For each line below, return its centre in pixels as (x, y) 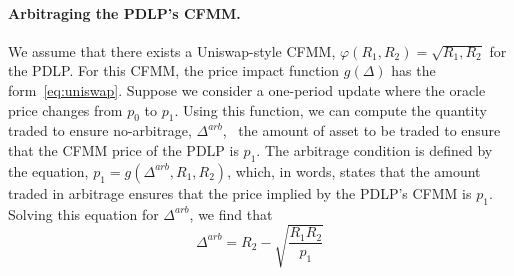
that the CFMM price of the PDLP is (123, 149)
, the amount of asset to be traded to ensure (361, 130)
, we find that (231, 213)
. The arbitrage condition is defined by (374, 149)
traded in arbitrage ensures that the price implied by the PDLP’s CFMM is (240, 192)
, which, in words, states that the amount (354, 170)
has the (413, 70)
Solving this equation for (83, 213)
